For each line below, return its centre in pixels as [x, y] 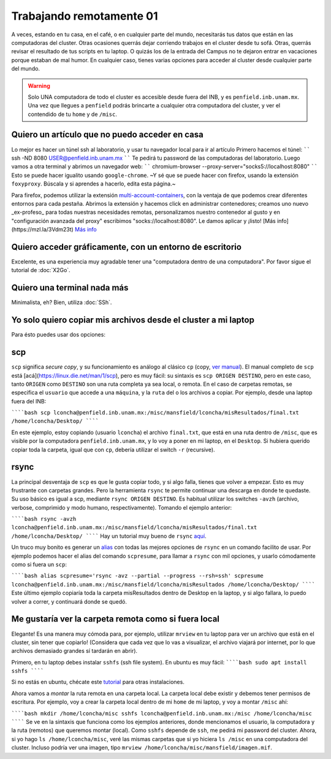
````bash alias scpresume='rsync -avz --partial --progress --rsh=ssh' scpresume [137, 576]
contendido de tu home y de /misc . [73, 114]
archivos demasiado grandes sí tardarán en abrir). [74, 651]
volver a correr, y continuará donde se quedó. [69, 601]
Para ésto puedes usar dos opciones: [58, 335]
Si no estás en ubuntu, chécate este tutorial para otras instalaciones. [98, 682]
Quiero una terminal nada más [70, 288]
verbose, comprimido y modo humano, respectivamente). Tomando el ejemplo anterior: [122, 507]
